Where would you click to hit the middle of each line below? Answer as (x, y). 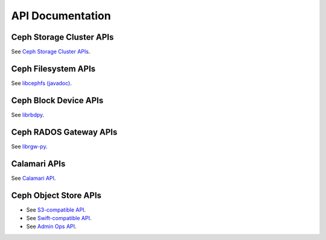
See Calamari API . (34, 178)
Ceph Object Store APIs (56, 195)
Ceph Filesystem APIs (53, 68)
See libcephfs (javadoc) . (41, 83)
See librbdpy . (28, 115)
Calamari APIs (38, 164)
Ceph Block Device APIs (57, 100)
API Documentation (61, 16)
